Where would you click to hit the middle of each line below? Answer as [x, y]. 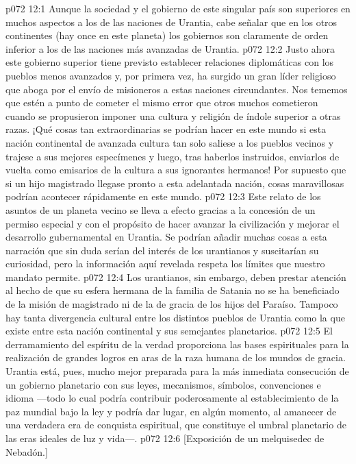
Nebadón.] [27, 451]
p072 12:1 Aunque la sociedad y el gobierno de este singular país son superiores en [178, 8]
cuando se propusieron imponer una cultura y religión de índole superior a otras [173, 115]
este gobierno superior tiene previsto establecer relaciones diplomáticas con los [170, 62]
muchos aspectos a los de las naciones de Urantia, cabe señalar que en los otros [171, 22]
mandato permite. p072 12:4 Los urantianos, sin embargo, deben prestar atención [176, 277]
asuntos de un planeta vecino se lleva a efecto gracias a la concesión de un [161, 209]
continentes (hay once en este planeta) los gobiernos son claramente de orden [167, 35]
